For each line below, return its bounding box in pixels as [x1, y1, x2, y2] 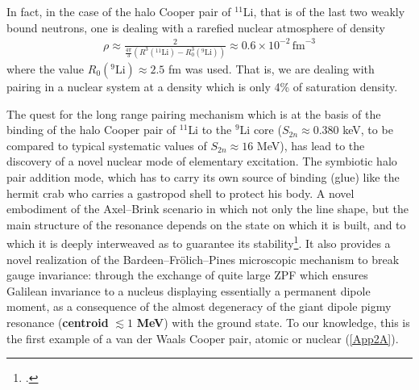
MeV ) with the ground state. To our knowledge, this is [136, 314, 410, 330]
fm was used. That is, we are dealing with [168, 61, 375, 78]
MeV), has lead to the [256, 136, 365, 153]
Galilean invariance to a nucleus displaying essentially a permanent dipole [6, 282, 371, 299]
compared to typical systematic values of [6, 136, 207, 153]
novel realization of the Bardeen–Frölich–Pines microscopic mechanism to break [6, 250, 400, 267]
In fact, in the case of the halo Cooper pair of [6, 3, 231, 19]
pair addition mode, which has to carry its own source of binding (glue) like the [6, 169, 400, 185]
